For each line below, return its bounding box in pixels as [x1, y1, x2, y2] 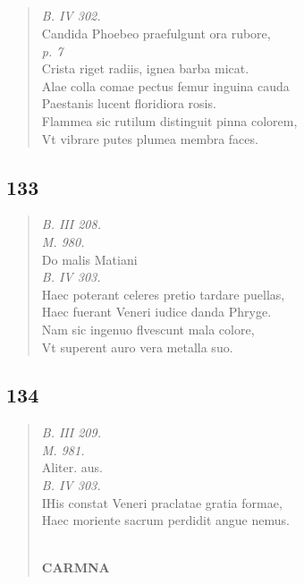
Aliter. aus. [41, 458, 103, 477]
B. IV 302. [41, 6, 101, 25]
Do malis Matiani [41, 250, 138, 268]
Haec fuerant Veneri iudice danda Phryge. [41, 302, 272, 321]
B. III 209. [41, 423, 101, 442]
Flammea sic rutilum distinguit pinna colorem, [41, 111, 298, 130]
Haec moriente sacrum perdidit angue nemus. [41, 511, 290, 529]
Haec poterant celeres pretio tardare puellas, [41, 284, 285, 303]
